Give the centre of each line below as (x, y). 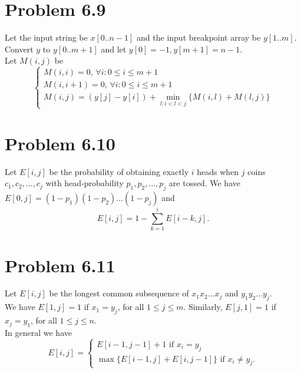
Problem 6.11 (60, 265)
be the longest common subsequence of (119, 293)
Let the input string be (46, 37)
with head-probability (85, 183)
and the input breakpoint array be (199, 37)
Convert (19, 49)
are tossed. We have (204, 183)
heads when (218, 171)
